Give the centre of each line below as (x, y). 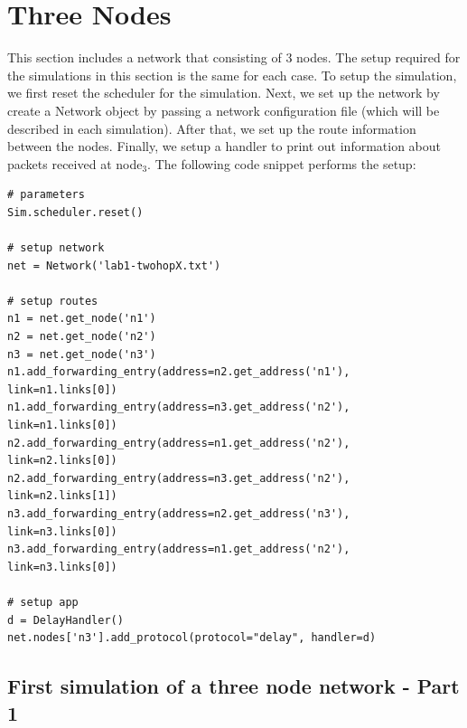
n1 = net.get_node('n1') (82, 319)
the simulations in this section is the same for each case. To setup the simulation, (232, 75)
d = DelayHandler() (65, 620)
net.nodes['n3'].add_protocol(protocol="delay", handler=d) (192, 638)
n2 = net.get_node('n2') (82, 337)
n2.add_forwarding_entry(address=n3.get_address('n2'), (179, 478)
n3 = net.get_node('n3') (82, 354)
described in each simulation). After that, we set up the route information (212, 128)
